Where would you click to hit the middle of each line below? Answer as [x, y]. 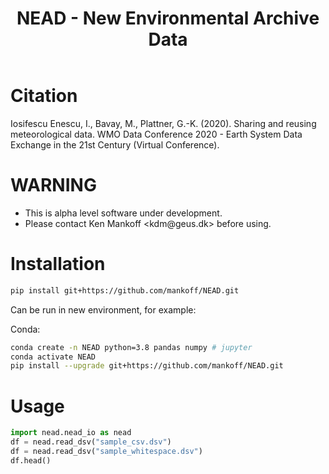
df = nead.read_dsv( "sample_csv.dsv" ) [91, 442]
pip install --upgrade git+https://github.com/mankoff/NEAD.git [147, 366]
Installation [58, 264]
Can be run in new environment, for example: [103, 309]
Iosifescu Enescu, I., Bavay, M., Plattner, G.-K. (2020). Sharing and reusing [163, 123]
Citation [44, 96]
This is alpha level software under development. [123, 213]
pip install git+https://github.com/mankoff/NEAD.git [125, 290]
